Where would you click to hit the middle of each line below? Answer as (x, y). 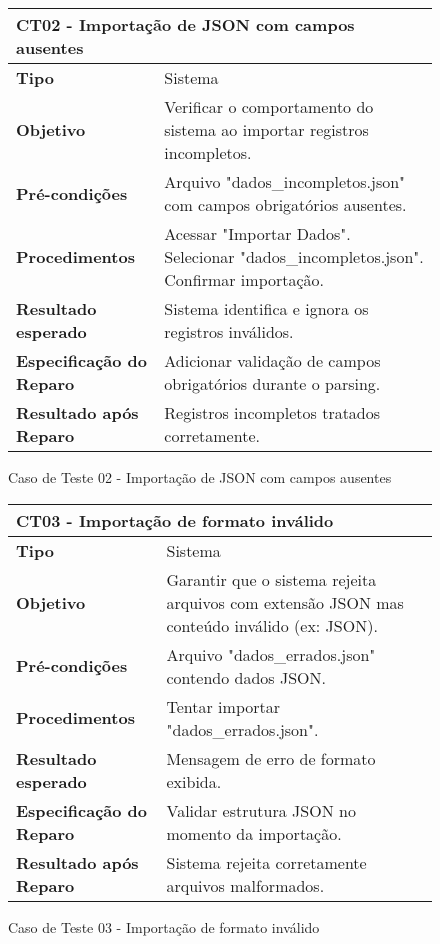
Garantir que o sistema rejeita (271, 579)
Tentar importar (223, 706)
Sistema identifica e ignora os (266, 308)
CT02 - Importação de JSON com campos (185, 24)
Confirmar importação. (244, 279)
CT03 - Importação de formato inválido (175, 520)
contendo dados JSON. (246, 677)
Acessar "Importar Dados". (257, 233)
